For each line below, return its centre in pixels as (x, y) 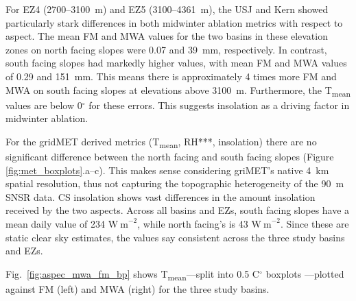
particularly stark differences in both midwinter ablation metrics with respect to (174, 22)
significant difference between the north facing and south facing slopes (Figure (170, 156)
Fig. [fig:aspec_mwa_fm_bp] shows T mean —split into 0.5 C (132, 274)
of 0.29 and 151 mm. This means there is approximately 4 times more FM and (171, 76)
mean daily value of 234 (56, 223)
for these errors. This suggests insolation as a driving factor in (219, 105)
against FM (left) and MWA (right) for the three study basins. (138, 288)
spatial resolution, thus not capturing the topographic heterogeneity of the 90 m (175, 183)
